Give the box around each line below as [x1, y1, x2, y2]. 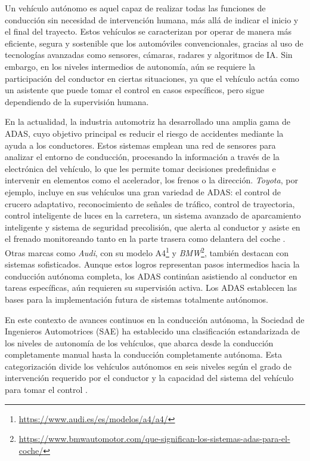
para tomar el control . [5, 383, 88, 396]
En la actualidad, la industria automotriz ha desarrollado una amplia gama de [5, 115, 290, 128]
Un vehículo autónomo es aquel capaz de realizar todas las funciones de [5, 2, 266, 14]
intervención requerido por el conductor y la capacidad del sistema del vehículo [5, 371, 294, 384]
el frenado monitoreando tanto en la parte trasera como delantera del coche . [5, 232, 286, 245]
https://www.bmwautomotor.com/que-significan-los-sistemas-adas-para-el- [18, 432, 290, 445]
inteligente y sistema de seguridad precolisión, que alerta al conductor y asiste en [5, 220, 300, 233]
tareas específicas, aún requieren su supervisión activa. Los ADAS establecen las [5, 281, 297, 294]
